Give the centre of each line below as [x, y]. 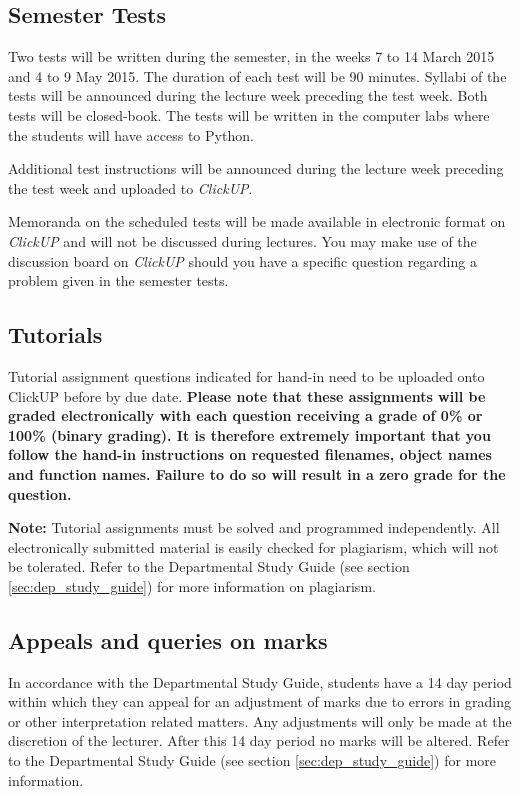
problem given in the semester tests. [118, 280]
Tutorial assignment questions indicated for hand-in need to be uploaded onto [246, 375]
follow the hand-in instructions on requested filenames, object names [250, 454]
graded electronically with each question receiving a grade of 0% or [245, 415]
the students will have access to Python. [131, 134]
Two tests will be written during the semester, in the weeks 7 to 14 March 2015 [251, 56]
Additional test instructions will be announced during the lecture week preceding [256, 168]
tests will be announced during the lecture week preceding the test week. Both [248, 95]
